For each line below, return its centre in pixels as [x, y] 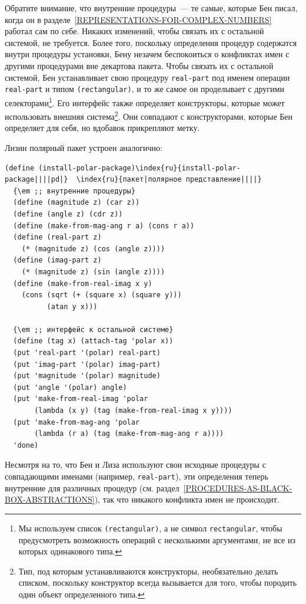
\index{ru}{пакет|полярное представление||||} [169, 180]
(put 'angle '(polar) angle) [70, 387]
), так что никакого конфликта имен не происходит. [187, 499]
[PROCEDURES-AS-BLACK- [238, 488]
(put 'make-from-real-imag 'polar [81, 399]
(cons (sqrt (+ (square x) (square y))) [102, 295]
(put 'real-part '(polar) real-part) [87, 353]
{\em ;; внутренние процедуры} [74, 191]
